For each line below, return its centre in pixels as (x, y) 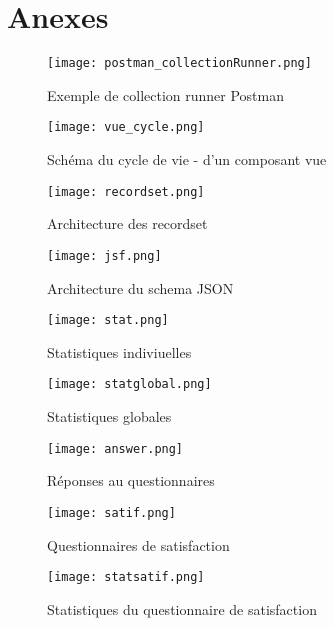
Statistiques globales (109, 416)
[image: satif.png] (111, 512)
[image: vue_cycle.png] (126, 127)
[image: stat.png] (108, 320)
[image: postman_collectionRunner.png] (179, 63)
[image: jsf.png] (104, 255)
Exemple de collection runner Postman (165, 94)
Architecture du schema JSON (140, 287)
